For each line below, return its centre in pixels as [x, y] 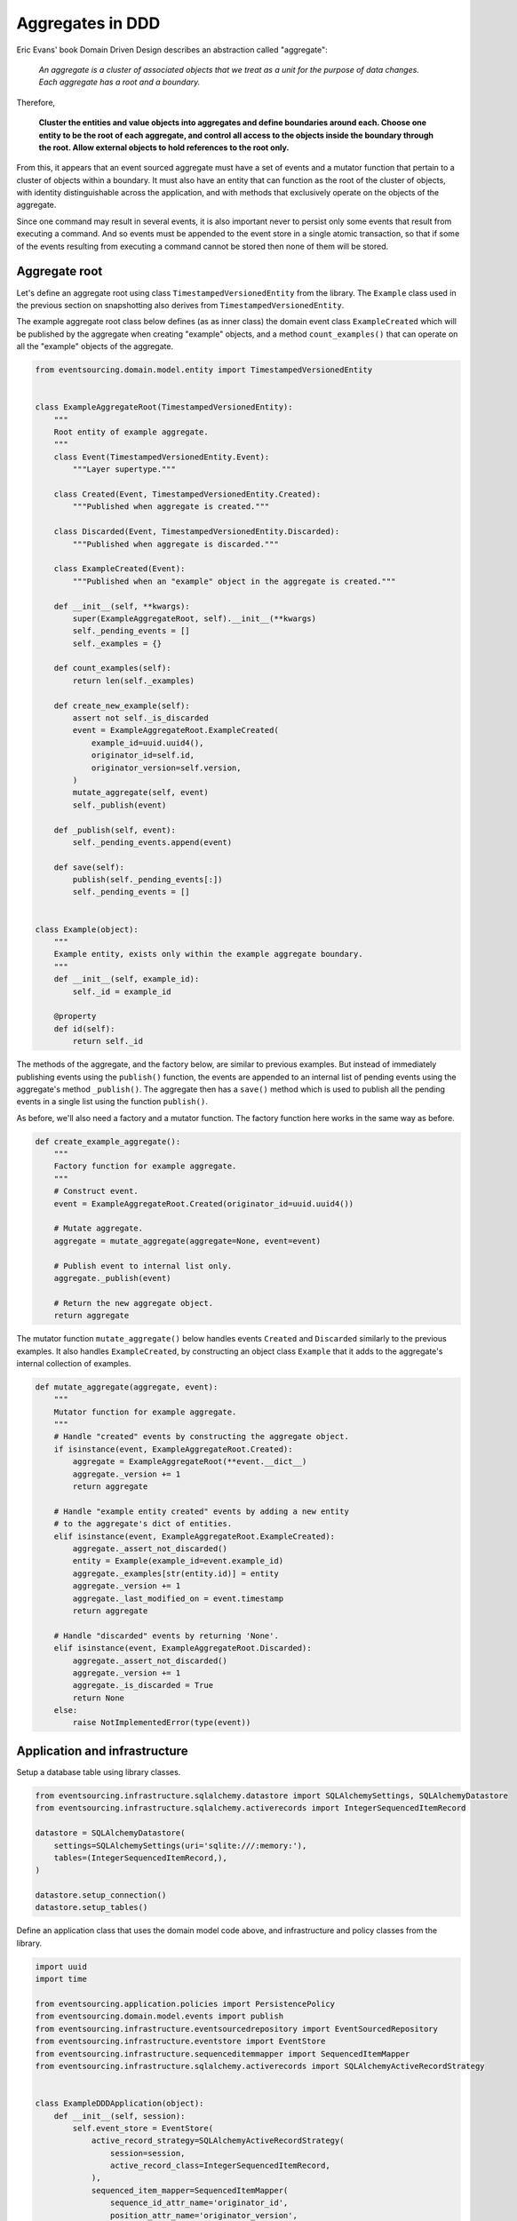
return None [98, 1698]
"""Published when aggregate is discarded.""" [175, 544]
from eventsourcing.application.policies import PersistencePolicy [185, 2004]
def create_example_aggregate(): [108, 1141]
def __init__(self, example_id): [127, 979]
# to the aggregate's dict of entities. [143, 1524]
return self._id [108, 1041]
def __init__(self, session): [119, 2116]
